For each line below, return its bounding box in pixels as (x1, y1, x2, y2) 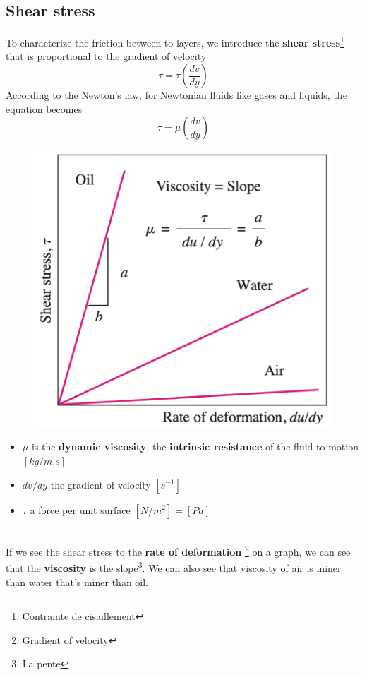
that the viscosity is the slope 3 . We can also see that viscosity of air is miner (6, 558, 342, 575)
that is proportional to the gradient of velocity (6, 49, 207, 64)
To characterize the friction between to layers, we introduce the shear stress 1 (6, 33, 344, 49)
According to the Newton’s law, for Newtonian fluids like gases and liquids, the (6, 88, 347, 102)
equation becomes (6, 101, 83, 116)
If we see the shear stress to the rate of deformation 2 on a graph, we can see (6, 542, 351, 558)
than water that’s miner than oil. (6, 574, 149, 589)
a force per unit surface (30, 502, 131, 517)
